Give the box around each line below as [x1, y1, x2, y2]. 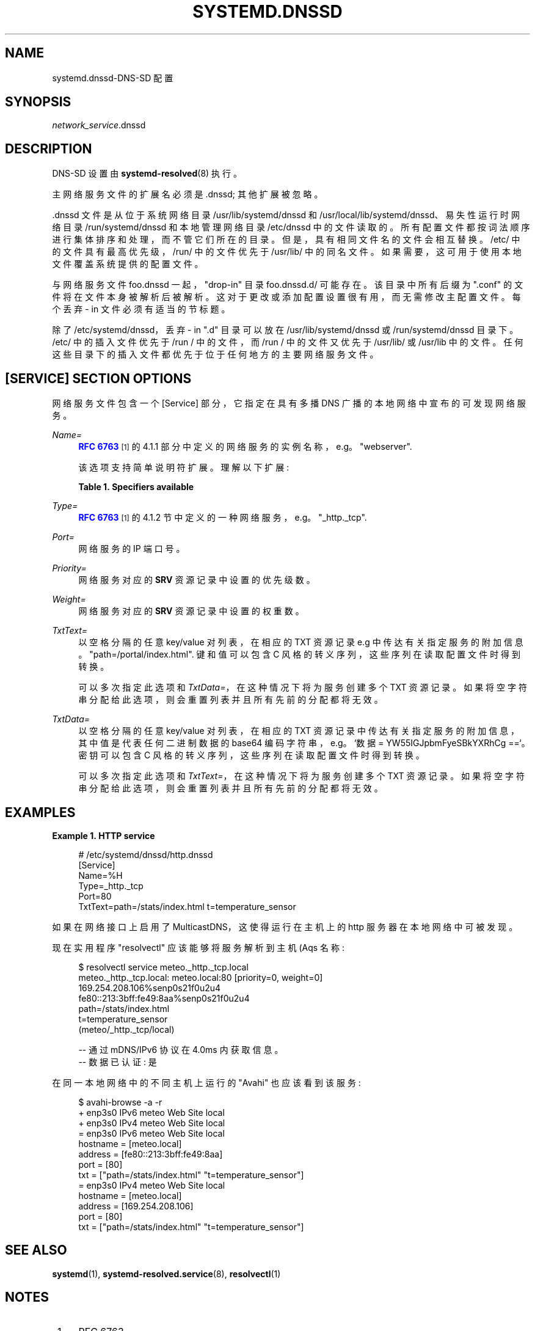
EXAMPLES [5, 804, 76, 820]
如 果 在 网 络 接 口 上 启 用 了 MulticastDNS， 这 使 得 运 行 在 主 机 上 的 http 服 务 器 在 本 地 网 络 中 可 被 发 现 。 [52, 921, 518, 932]
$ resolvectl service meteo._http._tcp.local [78, 961, 249, 972]
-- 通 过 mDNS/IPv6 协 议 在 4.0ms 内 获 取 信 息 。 [78, 1044, 283, 1055]
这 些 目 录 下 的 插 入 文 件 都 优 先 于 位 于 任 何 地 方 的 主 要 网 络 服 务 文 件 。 [52, 349, 379, 360]
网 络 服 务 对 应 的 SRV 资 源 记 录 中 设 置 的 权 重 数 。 [78, 606, 304, 617]
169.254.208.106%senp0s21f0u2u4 [78, 982, 221, 993]
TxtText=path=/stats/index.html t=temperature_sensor [78, 901, 296, 912]
